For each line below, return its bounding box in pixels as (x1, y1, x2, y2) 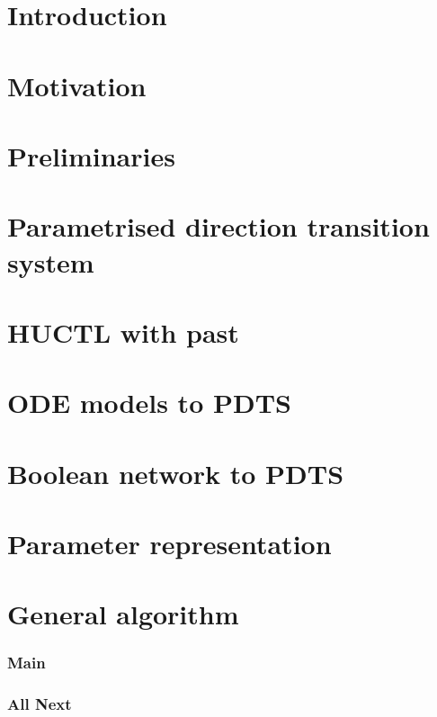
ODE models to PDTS (7, 384, 291, 421)
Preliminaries (7, 137, 175, 174)
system (7, 243, 94, 280)
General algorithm (7, 596, 239, 632)
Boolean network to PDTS (7, 454, 344, 491)
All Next (7, 693, 72, 715)
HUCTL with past (7, 313, 239, 350)
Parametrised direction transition (7, 208, 430, 245)
